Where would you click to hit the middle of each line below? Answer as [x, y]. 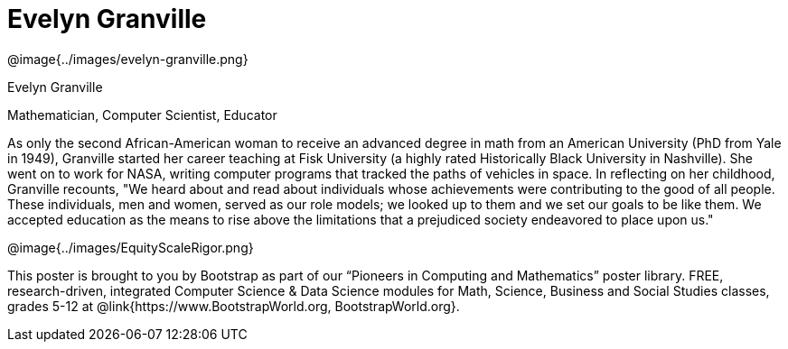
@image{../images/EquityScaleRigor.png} [131, 247]
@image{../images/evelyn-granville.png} [128, 59]
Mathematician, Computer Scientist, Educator [142, 115]
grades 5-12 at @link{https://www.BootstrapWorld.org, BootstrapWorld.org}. [234, 306]
